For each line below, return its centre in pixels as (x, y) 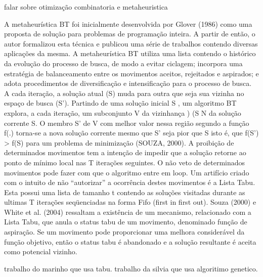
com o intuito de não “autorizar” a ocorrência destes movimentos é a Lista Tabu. (130, 182)
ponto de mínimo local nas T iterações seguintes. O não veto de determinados (125, 162)
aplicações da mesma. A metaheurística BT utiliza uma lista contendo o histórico (130, 53)
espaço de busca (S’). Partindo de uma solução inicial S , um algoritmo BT (120, 103)
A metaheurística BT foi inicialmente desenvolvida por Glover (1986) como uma (128, 24)
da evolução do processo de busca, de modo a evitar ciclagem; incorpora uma (123, 63)
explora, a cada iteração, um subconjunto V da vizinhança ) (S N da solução (123, 112)
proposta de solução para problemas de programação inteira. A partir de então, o (130, 34)
